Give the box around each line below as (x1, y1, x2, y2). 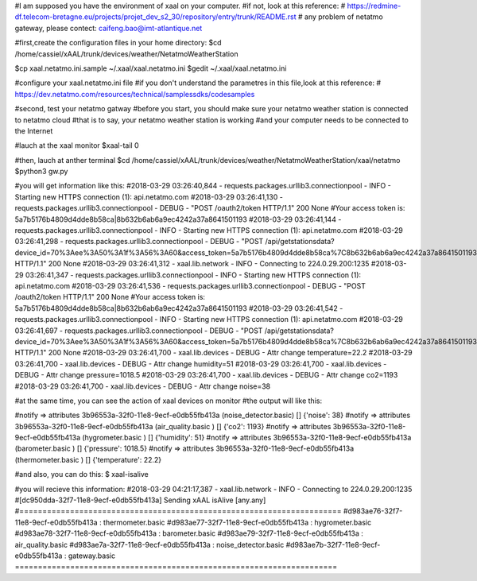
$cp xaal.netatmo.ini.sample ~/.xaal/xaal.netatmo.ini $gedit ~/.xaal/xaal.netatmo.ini (14, 64, 287, 73)
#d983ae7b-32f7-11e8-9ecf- (285, 540, 381, 549)
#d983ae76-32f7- (343, 506, 403, 516)
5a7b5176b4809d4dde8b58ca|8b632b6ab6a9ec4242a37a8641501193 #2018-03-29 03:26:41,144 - (14, 215, 342, 224)
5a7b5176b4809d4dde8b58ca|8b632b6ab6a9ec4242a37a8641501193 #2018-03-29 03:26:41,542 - (14, 303, 343, 313)
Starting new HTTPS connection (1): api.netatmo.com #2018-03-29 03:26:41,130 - (14, 192, 284, 202)
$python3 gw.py (14, 167, 68, 176)
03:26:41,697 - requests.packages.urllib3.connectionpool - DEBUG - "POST (14, 326, 263, 335)
